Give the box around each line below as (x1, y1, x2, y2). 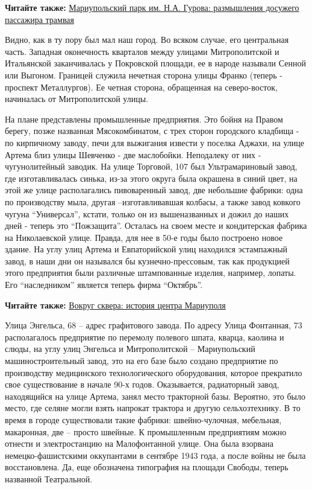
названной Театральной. (5, 472, 93, 485)
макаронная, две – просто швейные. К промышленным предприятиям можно (5, 425, 287, 438)
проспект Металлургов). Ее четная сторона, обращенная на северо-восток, (5, 80, 278, 93)
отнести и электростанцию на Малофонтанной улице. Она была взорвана (5, 437, 273, 450)
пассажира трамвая (5, 13, 75, 25)
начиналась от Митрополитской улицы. (5, 92, 148, 105)
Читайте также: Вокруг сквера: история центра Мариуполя (5, 298, 226, 311)
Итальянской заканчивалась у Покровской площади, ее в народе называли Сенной (5, 57, 306, 69)
